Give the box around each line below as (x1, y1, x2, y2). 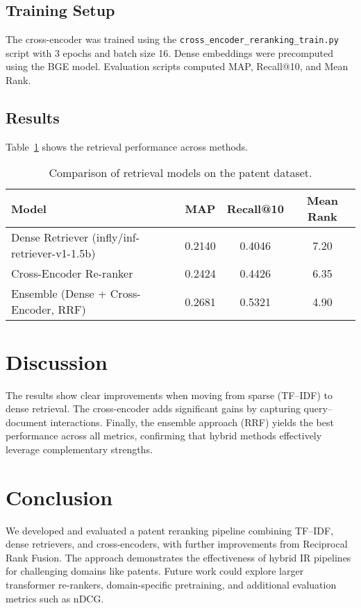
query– (303, 401, 333, 416)
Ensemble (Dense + (11, 285, 107, 302)
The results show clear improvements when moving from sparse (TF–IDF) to (6, 387, 333, 402)
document (6, 414, 47, 429)
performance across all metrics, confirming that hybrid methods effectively (6, 428, 322, 443)
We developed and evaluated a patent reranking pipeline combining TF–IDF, (6, 523, 334, 537)
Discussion (6, 347, 108, 375)
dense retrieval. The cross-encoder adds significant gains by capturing (6, 401, 301, 416)
